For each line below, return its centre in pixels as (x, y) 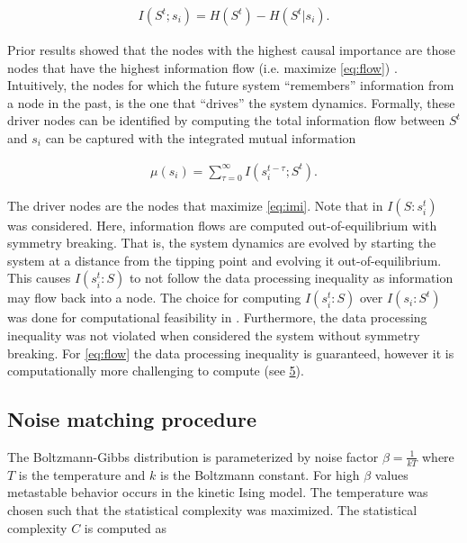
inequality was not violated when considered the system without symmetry (214, 335)
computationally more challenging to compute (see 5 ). (156, 371)
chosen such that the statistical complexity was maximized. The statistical (212, 510)
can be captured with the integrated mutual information (201, 138)
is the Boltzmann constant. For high (260, 474)
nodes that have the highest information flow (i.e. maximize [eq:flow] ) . (202, 67)
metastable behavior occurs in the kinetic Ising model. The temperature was (218, 492)
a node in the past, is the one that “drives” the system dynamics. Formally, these (231, 102)
